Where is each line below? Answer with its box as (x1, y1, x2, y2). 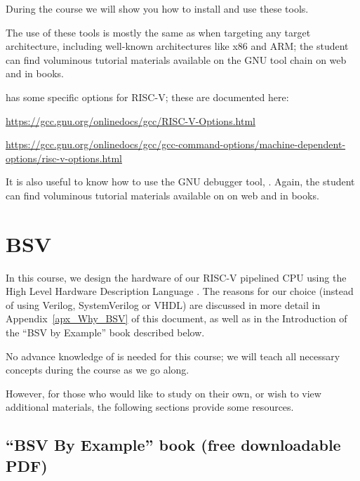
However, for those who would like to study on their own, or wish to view (6, 386, 321, 400)
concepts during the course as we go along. (6, 362, 189, 377)
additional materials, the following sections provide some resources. (6, 400, 294, 414)
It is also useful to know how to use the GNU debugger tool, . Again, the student (6, 174, 355, 189)
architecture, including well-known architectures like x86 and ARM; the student (6, 39, 349, 53)
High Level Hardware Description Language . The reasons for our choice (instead (6, 284, 354, 298)
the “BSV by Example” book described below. (6, 325, 205, 340)
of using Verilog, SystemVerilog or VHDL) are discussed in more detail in (6, 297, 321, 312)
